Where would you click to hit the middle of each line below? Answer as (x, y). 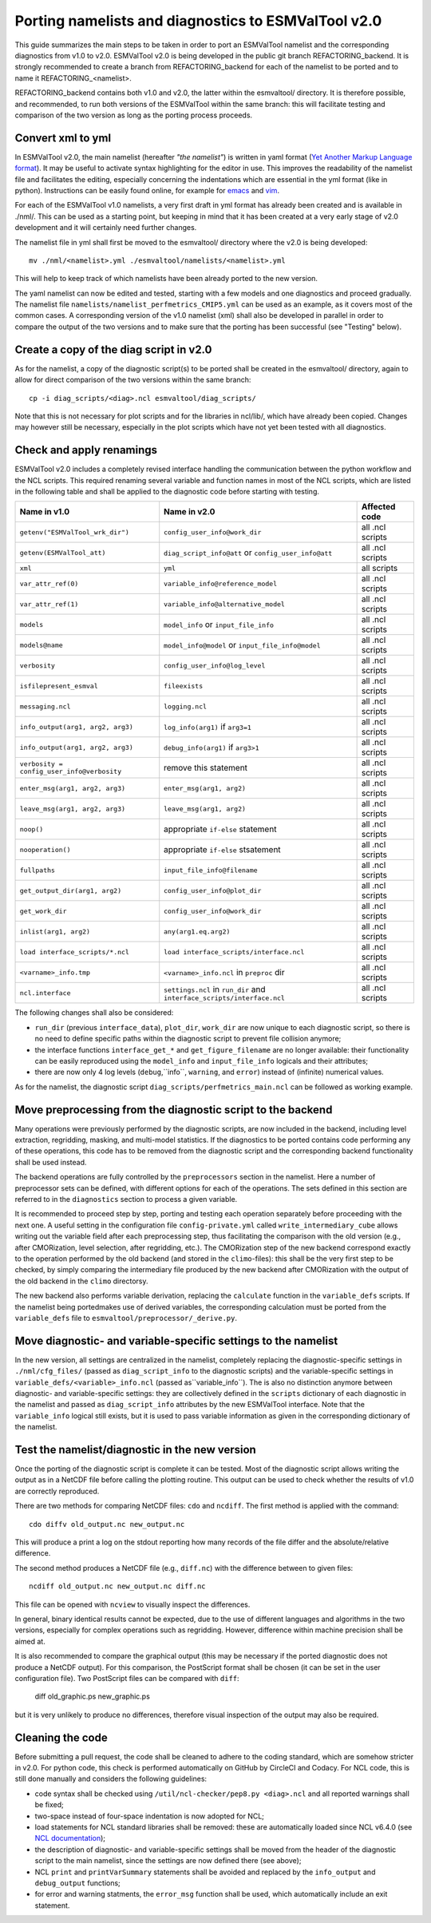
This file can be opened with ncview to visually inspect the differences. (132, 1604)
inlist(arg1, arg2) (55, 932)
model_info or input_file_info (219, 624)
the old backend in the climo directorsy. (81, 1281)
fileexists (184, 686)
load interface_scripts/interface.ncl (234, 952)
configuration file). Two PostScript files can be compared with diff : (127, 1678)
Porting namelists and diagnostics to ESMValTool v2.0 (198, 21)
